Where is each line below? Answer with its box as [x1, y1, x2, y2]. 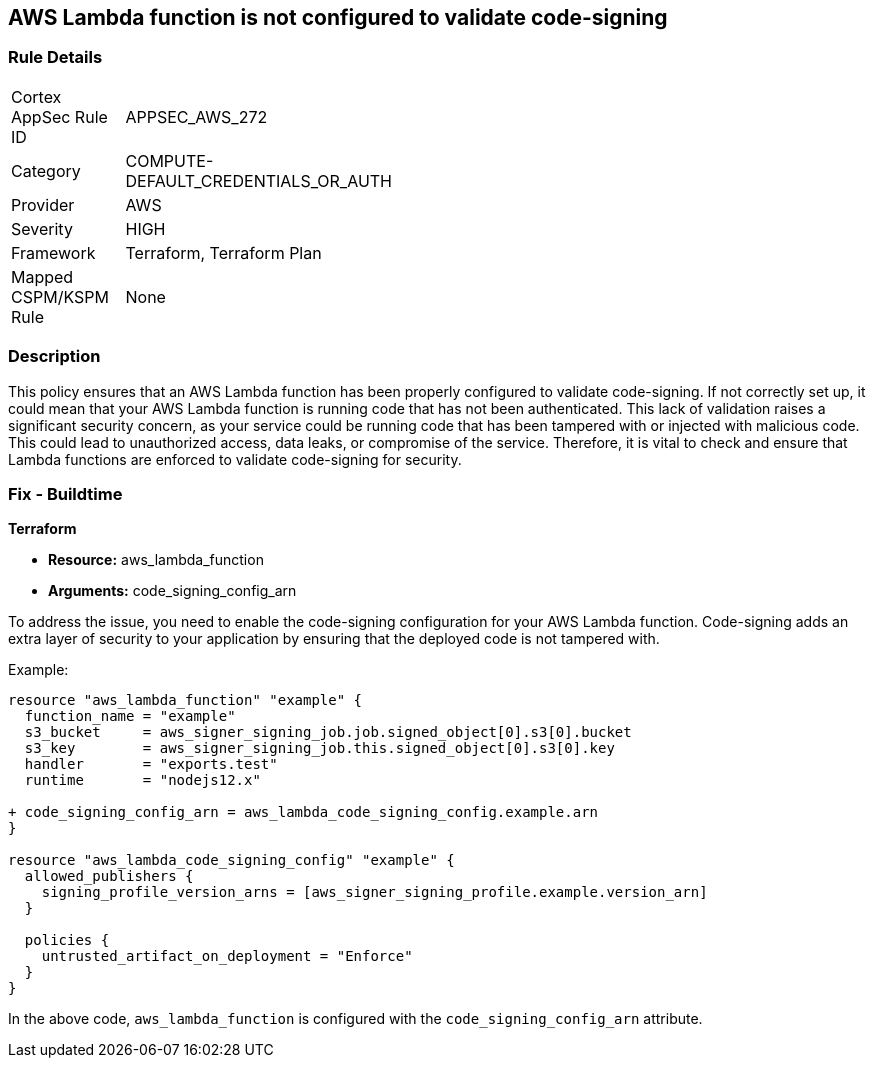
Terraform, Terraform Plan [125, 242, 322, 263]
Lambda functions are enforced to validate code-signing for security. [8, 450, 462, 468]
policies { [24, 932, 110, 949]
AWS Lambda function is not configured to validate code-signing [8, 5, 668, 30]
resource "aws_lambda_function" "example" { [8, 692, 363, 709]
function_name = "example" [24, 708, 236, 725]
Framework [11, 242, 96, 263]
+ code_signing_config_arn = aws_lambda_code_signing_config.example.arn [8, 804, 599, 821]
